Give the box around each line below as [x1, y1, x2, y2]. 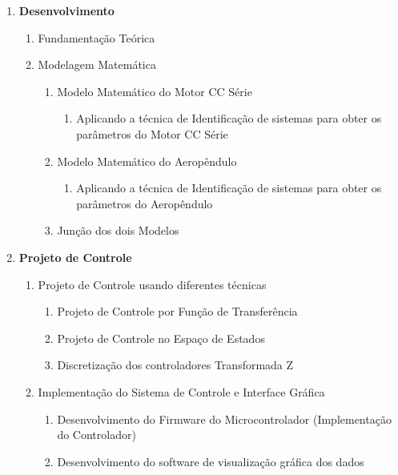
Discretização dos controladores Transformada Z [57, 356, 294, 373]
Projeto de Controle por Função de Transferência [57, 303, 298, 320]
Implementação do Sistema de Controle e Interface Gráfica [38, 383, 325, 400]
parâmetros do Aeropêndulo [76, 195, 213, 211]
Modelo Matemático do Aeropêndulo [57, 152, 237, 169]
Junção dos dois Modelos [57, 222, 179, 239]
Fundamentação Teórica [38, 29, 155, 46]
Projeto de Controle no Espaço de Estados [57, 329, 265, 346]
